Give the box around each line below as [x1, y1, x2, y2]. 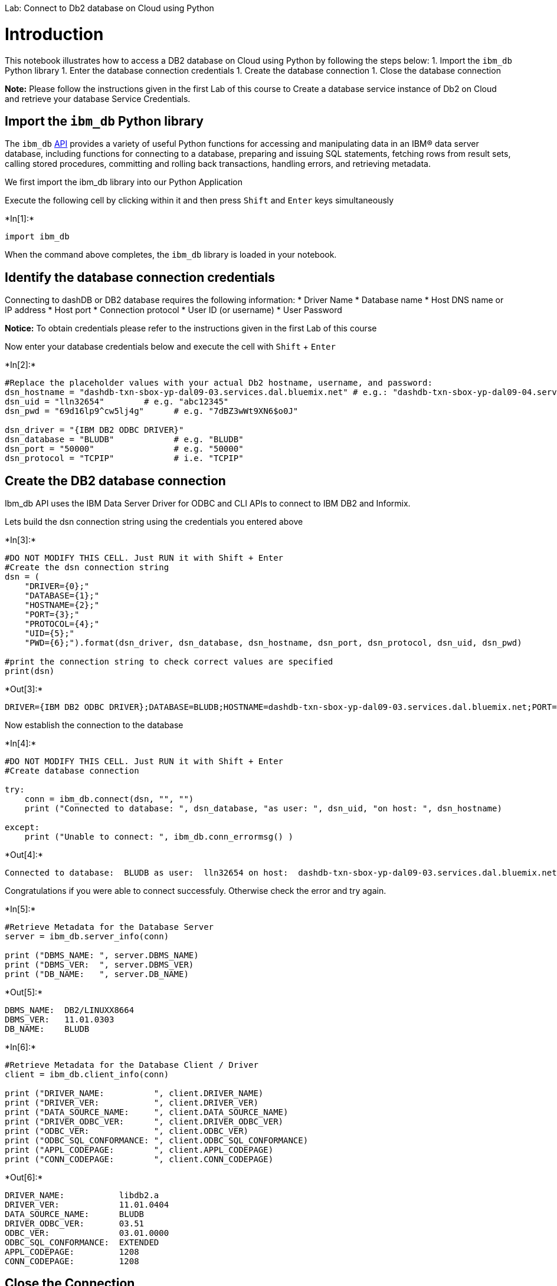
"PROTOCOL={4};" [24, 619, 100, 629]
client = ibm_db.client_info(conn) [5, 1070, 169, 1080]
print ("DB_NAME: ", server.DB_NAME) [5, 969, 189, 979]
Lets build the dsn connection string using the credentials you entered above [5, 517, 303, 527]
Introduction [5, 24, 104, 44]
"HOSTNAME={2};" [24, 600, 100, 610]
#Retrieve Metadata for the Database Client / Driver [5, 1060, 258, 1070]
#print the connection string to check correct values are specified [5, 657, 333, 667]
